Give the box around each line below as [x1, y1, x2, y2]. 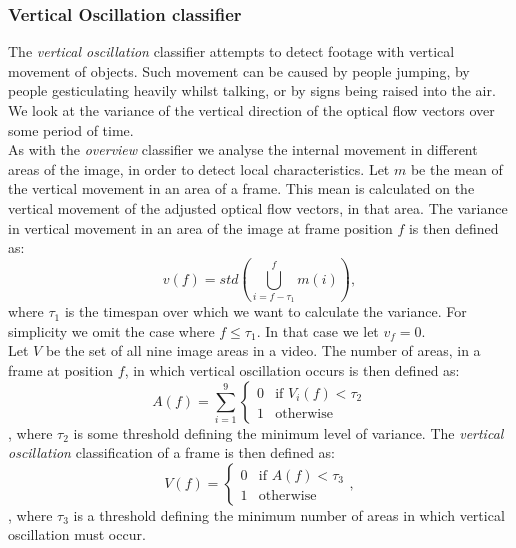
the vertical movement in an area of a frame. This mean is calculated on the [8, 178, 475, 199]
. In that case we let [256, 320, 379, 341]
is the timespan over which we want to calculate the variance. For [64, 301, 467, 322]
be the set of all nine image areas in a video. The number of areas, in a [45, 340, 481, 361]
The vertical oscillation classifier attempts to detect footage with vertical [8, 41, 455, 62]
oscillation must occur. [8, 524, 146, 545]
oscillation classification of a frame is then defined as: [8, 442, 335, 463]
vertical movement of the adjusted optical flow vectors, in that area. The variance [8, 197, 508, 218]
